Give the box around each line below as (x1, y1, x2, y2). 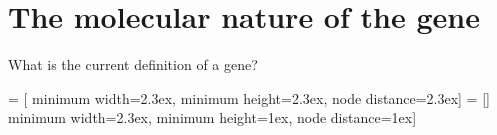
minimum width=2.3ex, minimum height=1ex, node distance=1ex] (8, 107, 417, 128)
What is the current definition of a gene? (8, 54, 258, 75)
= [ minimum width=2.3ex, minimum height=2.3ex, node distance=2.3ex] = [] (8, 87, 490, 108)
